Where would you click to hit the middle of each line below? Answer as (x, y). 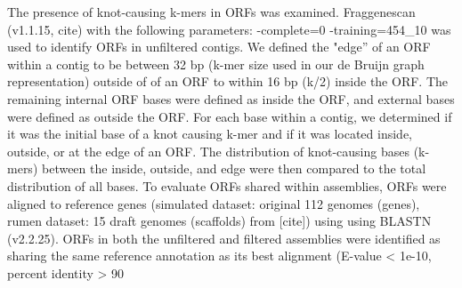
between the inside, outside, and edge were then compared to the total (234, 168)
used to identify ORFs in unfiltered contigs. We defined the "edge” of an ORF (219, 47)
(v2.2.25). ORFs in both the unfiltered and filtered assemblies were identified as (224, 238)
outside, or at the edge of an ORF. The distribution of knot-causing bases (208, 151)
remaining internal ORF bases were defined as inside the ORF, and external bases (231, 98)
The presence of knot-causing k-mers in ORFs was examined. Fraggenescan (211, 12)
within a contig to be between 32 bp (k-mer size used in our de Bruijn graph (216, 64)
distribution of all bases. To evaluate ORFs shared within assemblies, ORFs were (227, 185)
